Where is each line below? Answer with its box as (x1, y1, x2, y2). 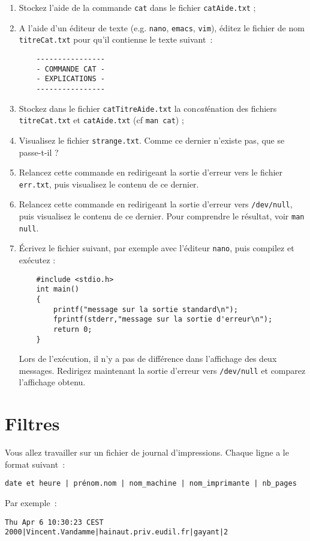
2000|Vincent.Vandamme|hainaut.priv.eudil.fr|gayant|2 (5, 528, 228, 537)
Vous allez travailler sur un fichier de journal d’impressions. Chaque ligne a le (5, 446, 289, 459)
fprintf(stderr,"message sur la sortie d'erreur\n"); (53, 315, 273, 324)
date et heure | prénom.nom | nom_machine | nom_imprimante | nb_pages (5, 479, 297, 488)
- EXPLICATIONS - (36, 75, 105, 84)
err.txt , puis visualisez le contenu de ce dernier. (19, 177, 199, 190)
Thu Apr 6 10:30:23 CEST (5, 518, 104, 527)
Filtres (5, 411, 60, 436)
